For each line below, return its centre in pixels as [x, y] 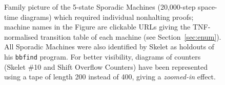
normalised [21, 36]
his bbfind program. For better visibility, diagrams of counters [103, 56]
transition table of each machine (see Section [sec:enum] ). [131, 36]
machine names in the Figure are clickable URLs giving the [97, 27]
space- [208, 7]
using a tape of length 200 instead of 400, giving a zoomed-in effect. [110, 77]
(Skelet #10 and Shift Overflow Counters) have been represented [106, 66]
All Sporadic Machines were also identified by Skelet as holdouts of [109, 47]
